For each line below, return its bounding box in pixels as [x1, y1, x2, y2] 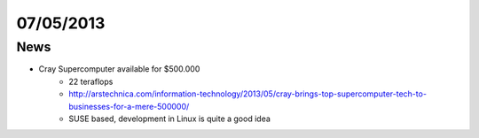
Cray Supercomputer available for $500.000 [38, 64, 200, 74]
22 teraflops [68, 76, 114, 87]
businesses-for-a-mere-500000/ [68, 101, 190, 111]
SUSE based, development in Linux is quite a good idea [68, 113, 271, 124]
